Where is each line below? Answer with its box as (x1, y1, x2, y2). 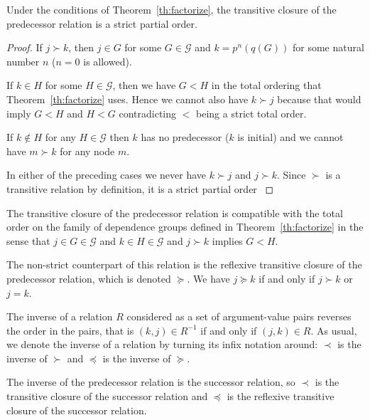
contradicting (119, 105, 177, 120)
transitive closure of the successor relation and (6, 389, 208, 404)
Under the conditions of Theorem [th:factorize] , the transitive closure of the (6, 2, 337, 16)
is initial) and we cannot (237, 130, 344, 145)
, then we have (112, 78, 176, 93)
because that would (277, 91, 361, 106)
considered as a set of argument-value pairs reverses (126, 309, 352, 324)
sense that (6, 233, 50, 248)
